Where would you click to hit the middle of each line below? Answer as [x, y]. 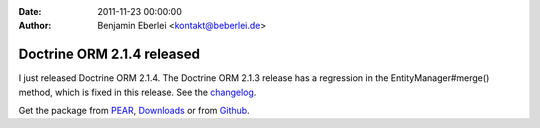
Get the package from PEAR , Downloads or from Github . [134, 111]
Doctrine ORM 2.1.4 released [109, 54]
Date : [30, 11]
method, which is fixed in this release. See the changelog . [137, 92]
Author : [35, 26]
